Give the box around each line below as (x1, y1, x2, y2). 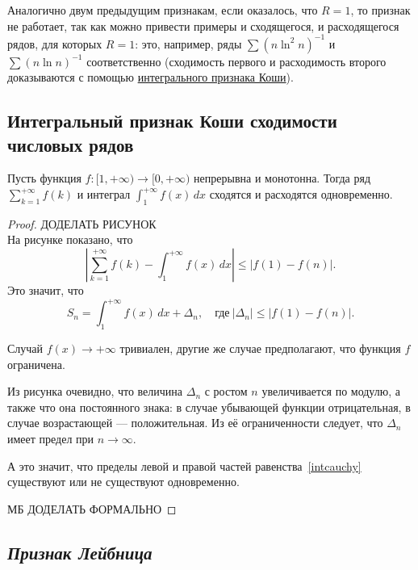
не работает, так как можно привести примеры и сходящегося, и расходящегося (7, 17, 399, 34)
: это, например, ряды (135, 35, 242, 52)
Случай (7, 339, 44, 356)
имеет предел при (7, 430, 94, 446)
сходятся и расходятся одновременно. (209, 186, 393, 203)
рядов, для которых (7, 35, 102, 52)
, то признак (350, 2, 411, 18)
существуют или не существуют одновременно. (7, 473, 240, 490)
